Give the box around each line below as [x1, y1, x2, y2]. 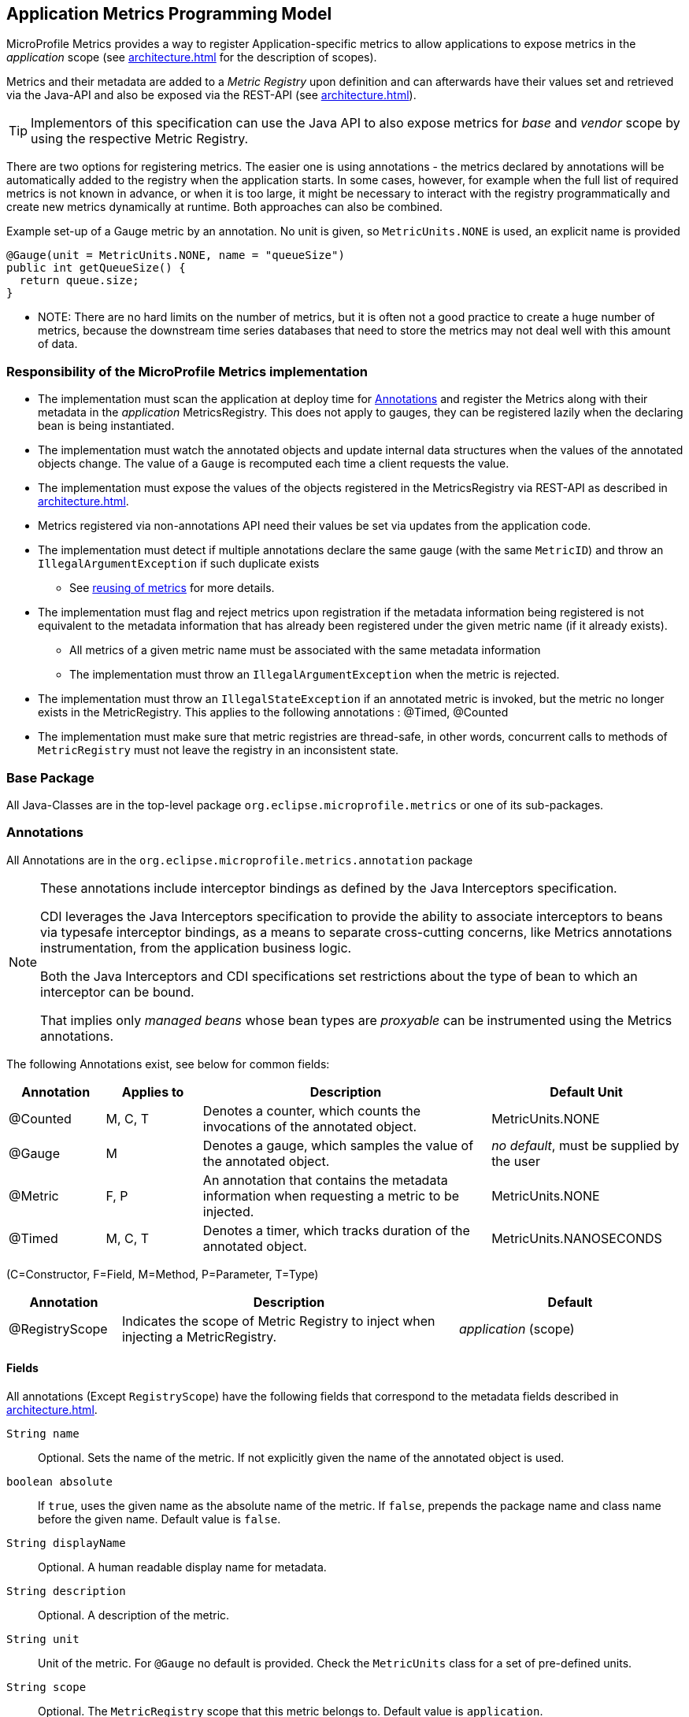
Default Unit [550, 1083, 623, 1100]
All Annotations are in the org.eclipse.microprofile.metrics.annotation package [6, 853, 473, 867]
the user [491, 1153, 540, 1169]
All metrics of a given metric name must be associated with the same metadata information [69, 643, 541, 657]
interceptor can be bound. [40, 983, 194, 1000]
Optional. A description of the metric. [38, 1608, 230, 1622]
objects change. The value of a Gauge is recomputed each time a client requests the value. [38, 457, 509, 471]
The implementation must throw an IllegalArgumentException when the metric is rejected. [69, 668, 560, 682]
